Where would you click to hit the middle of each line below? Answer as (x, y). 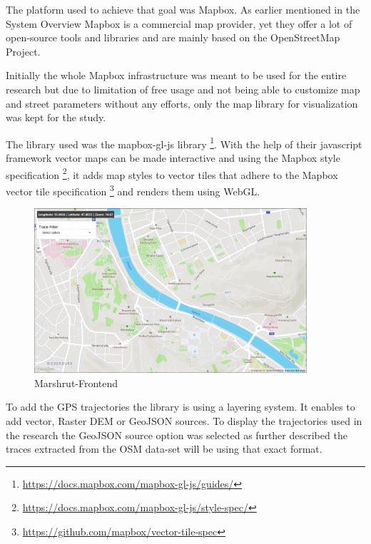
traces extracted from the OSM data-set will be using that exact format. (164, 449)
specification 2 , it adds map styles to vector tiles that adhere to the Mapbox (172, 173)
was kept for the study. (56, 117)
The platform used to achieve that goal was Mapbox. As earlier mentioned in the (183, 9)
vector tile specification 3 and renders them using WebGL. (133, 190)
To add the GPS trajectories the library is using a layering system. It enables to (181, 407)
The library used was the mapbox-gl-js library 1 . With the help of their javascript (184, 143)
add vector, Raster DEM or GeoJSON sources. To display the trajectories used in (184, 420)
